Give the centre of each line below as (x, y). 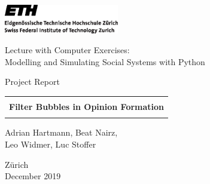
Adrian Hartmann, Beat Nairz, (61, 132)
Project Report (32, 82)
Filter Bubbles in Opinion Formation (87, 106)
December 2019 (33, 176)
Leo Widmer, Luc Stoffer (51, 144)
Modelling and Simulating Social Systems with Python (105, 61)
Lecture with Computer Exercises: (67, 50)
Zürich (17, 164)
